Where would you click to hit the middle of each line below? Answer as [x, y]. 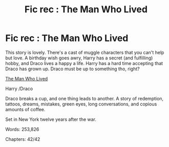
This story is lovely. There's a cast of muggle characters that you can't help [85, 52]
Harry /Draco [19, 89]
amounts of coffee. [25, 109]
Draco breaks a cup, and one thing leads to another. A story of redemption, [84, 98]
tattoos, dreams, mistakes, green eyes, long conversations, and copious [81, 104]
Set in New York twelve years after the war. [51, 119]
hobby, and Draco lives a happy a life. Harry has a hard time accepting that [84, 63]
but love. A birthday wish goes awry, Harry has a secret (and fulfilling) [79, 58]
